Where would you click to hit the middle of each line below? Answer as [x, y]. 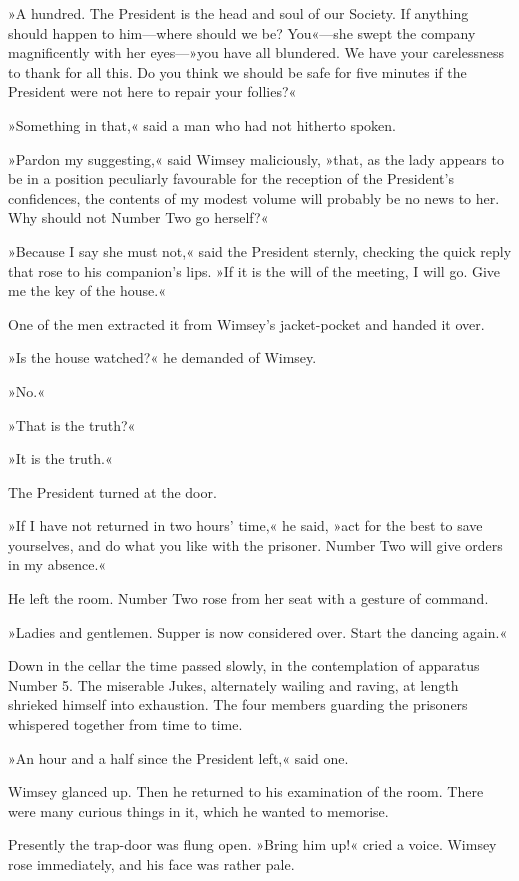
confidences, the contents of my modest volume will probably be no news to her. [254, 197]
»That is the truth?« [72, 424]
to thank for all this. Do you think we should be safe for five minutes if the [237, 71]
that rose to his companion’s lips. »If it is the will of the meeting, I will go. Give [254, 270]
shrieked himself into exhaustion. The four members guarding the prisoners [238, 704]
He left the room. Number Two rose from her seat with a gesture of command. [248, 598]
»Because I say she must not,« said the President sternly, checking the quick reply [260, 250]
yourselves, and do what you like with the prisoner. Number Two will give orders [255, 544]
